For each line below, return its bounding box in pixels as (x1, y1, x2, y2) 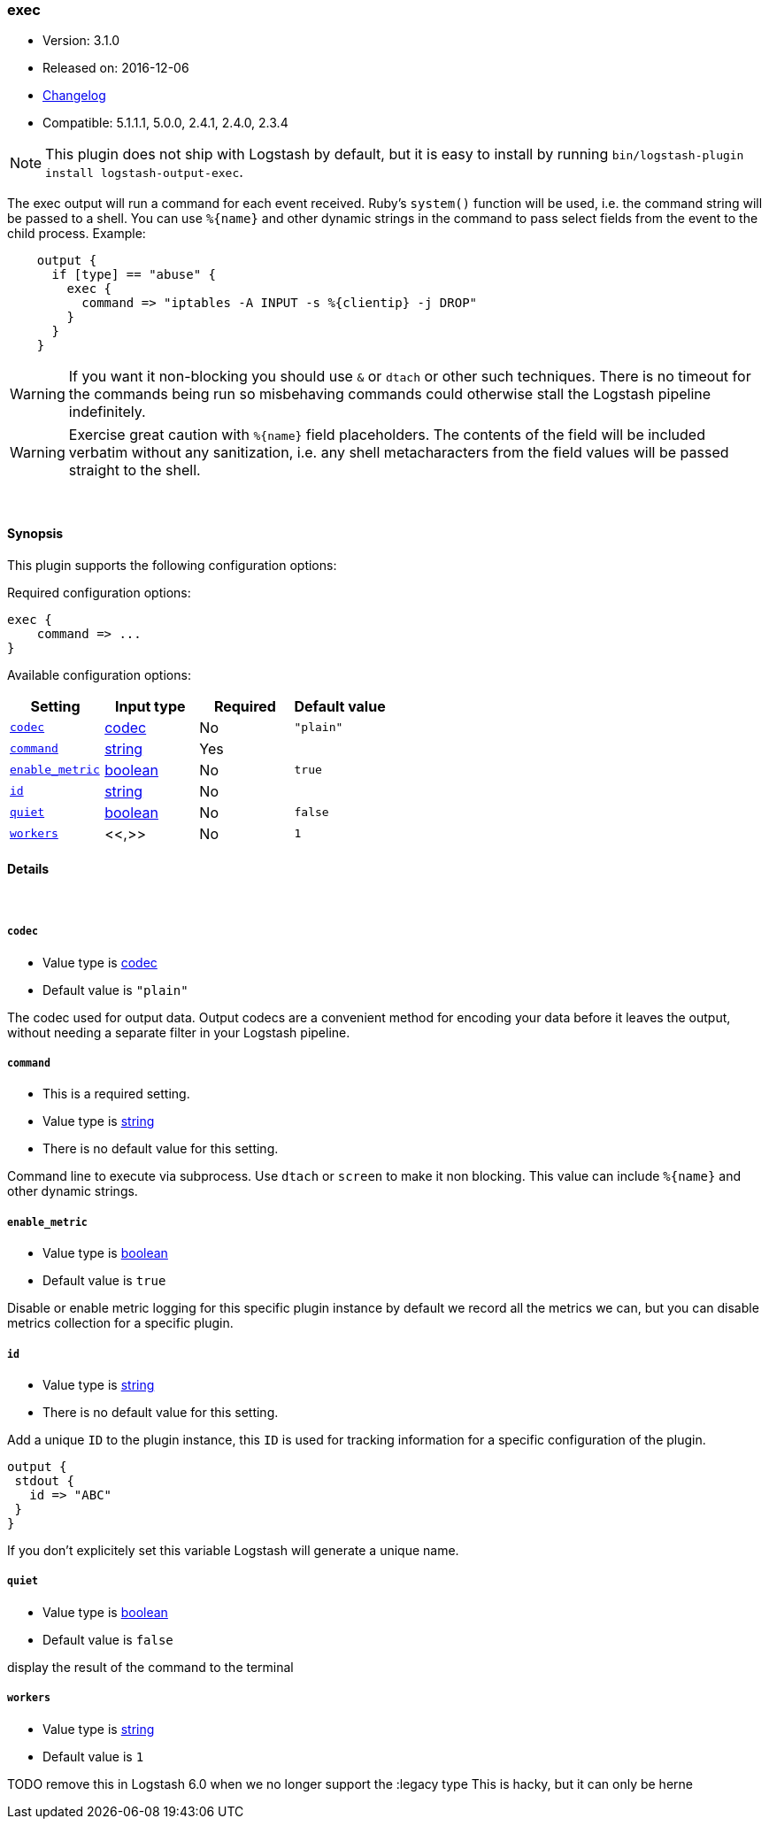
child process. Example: (7, 226, 146, 242)
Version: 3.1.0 (42, 33, 120, 49)
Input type (114, 697, 186, 715)
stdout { (14, 1473, 74, 1488)
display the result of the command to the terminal (7, 1659, 294, 1675)
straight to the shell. (68, 461, 201, 480)
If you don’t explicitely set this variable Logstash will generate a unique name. (7, 1542, 459, 1558)
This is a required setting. (42, 1086, 190, 1102)
